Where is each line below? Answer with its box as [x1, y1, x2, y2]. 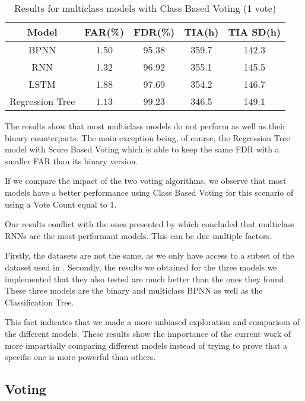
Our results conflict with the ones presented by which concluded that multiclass [5, 218, 294, 230]
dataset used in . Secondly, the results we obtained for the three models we [5, 260, 277, 273]
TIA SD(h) [228, 25, 281, 39]
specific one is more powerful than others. [5, 351, 156, 363]
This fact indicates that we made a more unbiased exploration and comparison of [5, 316, 300, 328]
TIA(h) [184, 25, 219, 39]
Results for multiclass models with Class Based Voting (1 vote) [14, 1, 277, 15]
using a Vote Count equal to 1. [5, 198, 117, 210]
